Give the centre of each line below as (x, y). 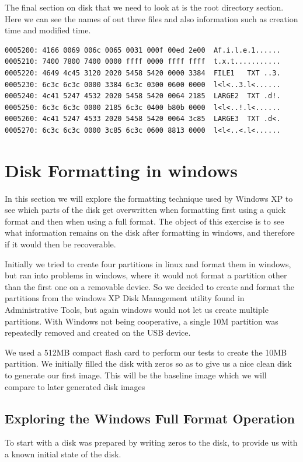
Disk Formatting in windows (121, 170)
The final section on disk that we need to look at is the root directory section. (144, 7)
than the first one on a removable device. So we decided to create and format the (150, 286)
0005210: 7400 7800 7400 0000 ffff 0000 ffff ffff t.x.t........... (143, 62)
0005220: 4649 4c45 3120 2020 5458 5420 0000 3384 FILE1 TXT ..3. (143, 73)
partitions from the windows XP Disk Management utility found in (125, 298)
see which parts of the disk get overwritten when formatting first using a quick (145, 210)
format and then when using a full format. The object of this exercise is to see (144, 221)
